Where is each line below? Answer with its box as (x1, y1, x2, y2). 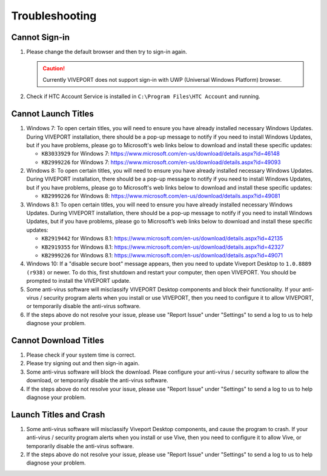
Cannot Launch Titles (11, 109, 94, 119)
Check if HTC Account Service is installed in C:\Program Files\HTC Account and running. (26, 93, 260, 100)
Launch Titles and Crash (11, 409, 105, 420)
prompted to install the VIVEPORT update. (26, 277, 131, 285)
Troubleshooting (11, 9, 97, 22)
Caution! (42, 65, 65, 72)
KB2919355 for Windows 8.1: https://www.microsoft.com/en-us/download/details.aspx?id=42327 (41, 243, 284, 251)
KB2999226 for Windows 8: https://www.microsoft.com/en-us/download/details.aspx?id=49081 (41, 193, 280, 200)
